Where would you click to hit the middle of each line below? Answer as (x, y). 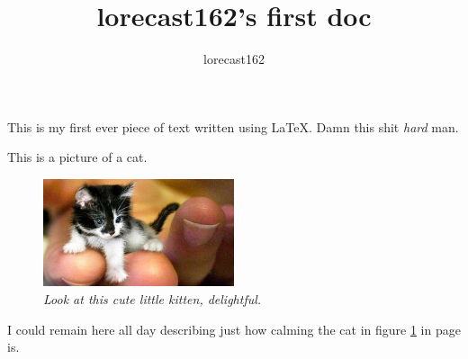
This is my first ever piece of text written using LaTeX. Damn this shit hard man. (233, 126)
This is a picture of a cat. (77, 157)
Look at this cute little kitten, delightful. (153, 299)
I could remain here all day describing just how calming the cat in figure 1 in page (234, 329)
